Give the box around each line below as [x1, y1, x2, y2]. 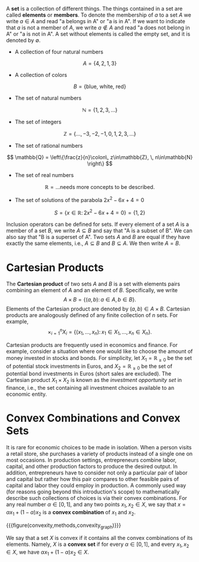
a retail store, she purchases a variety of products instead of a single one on [6, 450, 193, 458]
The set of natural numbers [14, 95, 82, 101]
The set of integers [14, 119, 62, 125]
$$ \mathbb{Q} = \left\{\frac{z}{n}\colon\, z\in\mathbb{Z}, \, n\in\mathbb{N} [7, 154, 193, 160]
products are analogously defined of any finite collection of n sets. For [6, 312, 178, 319]
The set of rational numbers [14, 142, 83, 149]
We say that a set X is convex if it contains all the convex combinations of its [6, 535, 193, 542]
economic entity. [6, 390, 48, 398]
